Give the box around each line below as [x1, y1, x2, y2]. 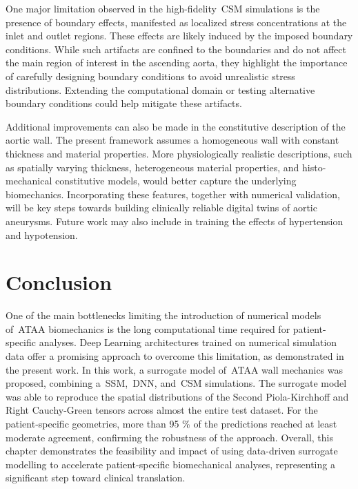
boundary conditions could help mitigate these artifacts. [6, 96, 242, 111]
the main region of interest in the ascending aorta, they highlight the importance [6, 55, 348, 70]
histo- [301, 160, 326, 174]
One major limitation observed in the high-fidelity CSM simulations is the [6, 1, 320, 15]
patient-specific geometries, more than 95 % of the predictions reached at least [6, 416, 337, 430]
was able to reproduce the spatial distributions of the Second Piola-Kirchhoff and [6, 389, 349, 403]
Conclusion [6, 268, 112, 296]
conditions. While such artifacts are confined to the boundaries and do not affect [6, 41, 346, 56]
